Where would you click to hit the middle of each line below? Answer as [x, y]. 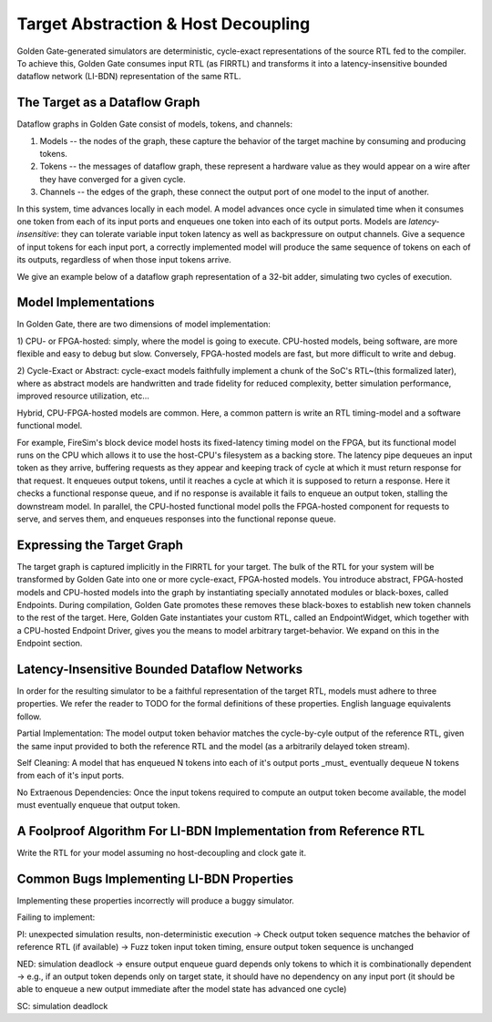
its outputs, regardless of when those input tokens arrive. [124, 260]
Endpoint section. [50, 644]
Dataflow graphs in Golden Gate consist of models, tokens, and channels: [155, 124]
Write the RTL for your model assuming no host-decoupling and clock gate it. [162, 853]
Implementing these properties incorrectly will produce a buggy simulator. [156, 901]
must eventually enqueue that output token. [99, 805]
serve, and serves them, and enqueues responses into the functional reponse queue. [176, 519]
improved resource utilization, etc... [83, 396]
